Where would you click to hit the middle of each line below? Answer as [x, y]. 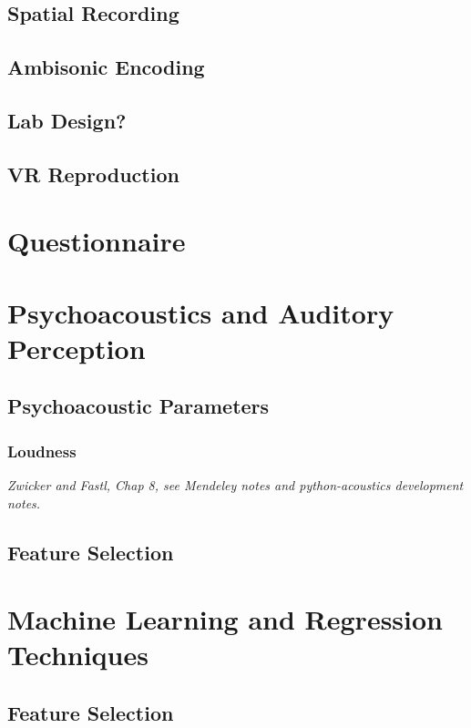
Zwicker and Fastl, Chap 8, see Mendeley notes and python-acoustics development [235, 485]
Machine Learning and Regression [225, 619]
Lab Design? [67, 120]
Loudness [42, 451]
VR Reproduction [93, 174]
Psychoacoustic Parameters [138, 406]
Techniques [78, 655]
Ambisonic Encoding [106, 67]
